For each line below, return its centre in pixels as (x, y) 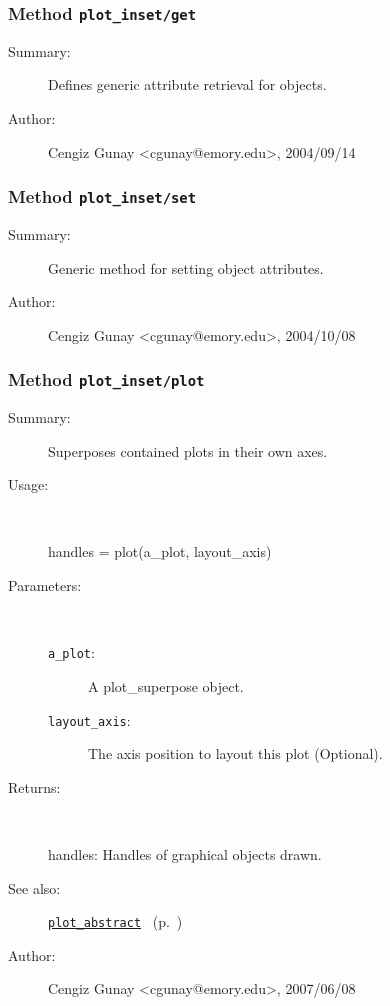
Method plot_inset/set (102, 196)
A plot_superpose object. (166, 685)
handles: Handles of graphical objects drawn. (185, 853)
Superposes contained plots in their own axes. (188, 450)
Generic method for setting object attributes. (186, 267)
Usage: (28, 484)
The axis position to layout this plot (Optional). (235, 753)
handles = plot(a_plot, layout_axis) (160, 551)
